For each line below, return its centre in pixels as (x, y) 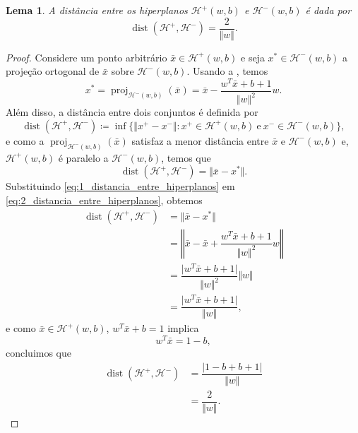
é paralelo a (83, 157)
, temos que (186, 157)
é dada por (328, 10)
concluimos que (39, 352)
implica (183, 328)
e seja (253, 57)
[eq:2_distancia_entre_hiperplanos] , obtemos (104, 200)
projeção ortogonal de (53, 71)
